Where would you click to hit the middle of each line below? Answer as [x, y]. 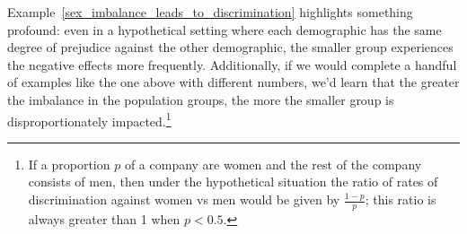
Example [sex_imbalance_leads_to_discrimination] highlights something [210, 12]
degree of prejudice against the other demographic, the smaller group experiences [230, 47]
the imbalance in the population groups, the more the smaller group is [201, 99]
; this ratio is [401, 199]
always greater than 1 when [104, 218]
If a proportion [69, 164]
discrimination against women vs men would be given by [184, 199]
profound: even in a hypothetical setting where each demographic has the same [225, 29]
